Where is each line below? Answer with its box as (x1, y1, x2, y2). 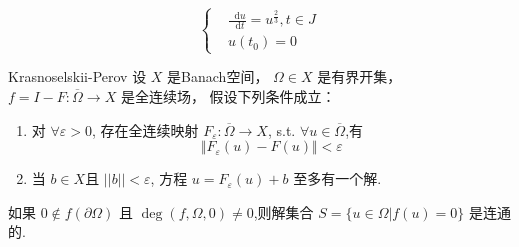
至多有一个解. (293, 168, 382, 189)
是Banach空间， (167, 66, 269, 87)
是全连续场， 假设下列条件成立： (120, 85, 336, 106)
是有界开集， (317, 66, 402, 87)
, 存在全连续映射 (91, 119, 199, 140)
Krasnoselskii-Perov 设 (8, 66, 147, 87)
